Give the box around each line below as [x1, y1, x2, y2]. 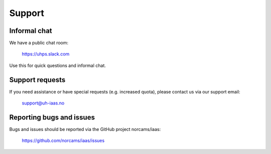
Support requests [9, 75, 66, 84]
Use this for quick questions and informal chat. [9, 62, 106, 68]
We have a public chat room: [9, 40, 69, 46]
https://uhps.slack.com [22, 51, 70, 57]
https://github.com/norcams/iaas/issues [22, 137, 105, 143]
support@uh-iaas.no [22, 100, 65, 106]
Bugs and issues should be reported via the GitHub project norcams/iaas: [9, 126, 161, 132]
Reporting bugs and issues [9, 113, 95, 121]
